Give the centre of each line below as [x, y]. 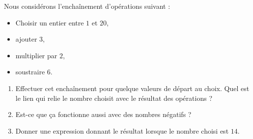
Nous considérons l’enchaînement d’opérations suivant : [87, 6]
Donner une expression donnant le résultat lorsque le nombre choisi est [122, 130]
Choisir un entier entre [50, 22]
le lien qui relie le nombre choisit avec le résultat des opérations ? [114, 98]
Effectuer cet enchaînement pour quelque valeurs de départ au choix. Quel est [132, 88]
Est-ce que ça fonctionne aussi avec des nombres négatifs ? [103, 114]
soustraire [30, 72]
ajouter [26, 39]
